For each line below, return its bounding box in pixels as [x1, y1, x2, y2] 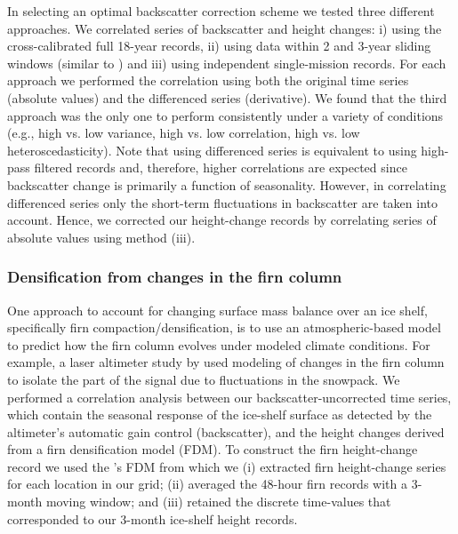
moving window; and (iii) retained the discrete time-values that [45, 492, 391, 511]
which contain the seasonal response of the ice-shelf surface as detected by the [7, 405, 432, 424]
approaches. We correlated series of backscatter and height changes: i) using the [7, 19, 442, 37]
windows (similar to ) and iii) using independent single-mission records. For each [7, 53, 446, 72]
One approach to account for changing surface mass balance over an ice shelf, [7, 300, 428, 319]
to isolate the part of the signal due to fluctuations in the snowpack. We [7, 370, 400, 388]
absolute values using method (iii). [7, 227, 196, 246]
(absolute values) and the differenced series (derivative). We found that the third [7, 88, 447, 107]
